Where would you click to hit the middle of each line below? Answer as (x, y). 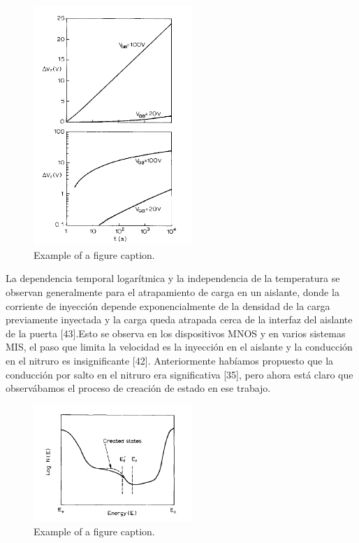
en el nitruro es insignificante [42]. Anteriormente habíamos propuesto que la (170, 360)
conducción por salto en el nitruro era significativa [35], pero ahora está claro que (179, 374)
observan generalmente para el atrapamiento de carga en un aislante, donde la (173, 292)
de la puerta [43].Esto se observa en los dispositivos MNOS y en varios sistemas (176, 333)
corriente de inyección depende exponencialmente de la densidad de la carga (168, 305)
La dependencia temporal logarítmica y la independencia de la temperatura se (173, 278)
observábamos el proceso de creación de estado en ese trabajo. (138, 388)
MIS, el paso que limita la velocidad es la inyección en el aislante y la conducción (179, 347)
